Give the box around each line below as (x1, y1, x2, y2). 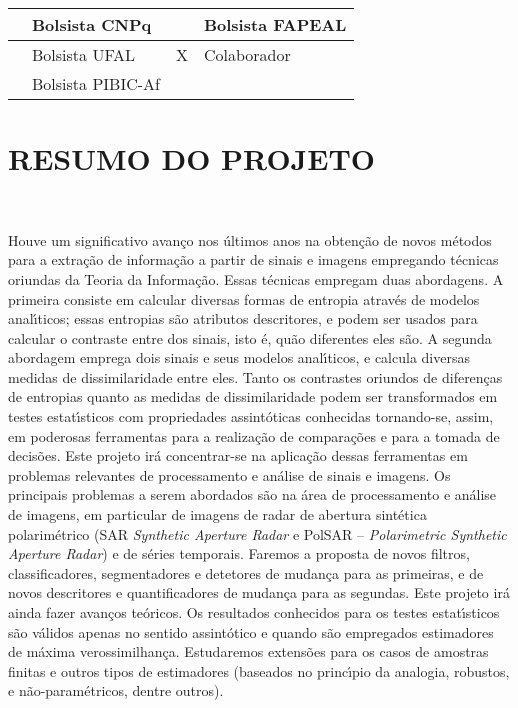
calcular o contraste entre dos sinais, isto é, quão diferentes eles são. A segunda (8, 327, 492, 348)
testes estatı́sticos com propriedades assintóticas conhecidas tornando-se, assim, (8, 406, 494, 427)
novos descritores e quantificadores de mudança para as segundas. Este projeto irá (8, 582, 510, 603)
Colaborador (203, 43, 291, 66)
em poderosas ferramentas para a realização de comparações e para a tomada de (8, 425, 500, 446)
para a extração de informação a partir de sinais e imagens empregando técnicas (8, 249, 499, 270)
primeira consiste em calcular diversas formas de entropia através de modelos (8, 288, 480, 309)
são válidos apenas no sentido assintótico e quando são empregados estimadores (8, 621, 494, 642)
